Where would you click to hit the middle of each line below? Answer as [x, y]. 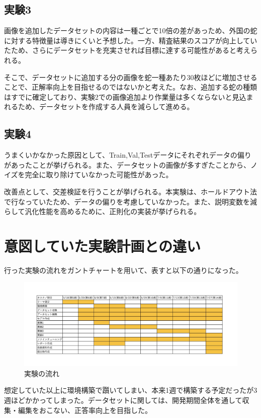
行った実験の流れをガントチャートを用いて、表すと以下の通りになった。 [123, 270]
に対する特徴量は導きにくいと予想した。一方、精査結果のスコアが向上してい [131, 40]
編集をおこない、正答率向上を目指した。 [85, 410]
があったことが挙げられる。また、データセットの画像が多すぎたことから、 [127, 164]
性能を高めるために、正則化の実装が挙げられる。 [120, 211]
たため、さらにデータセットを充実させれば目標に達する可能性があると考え [127, 50]
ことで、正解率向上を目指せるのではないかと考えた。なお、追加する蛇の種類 [131, 87]
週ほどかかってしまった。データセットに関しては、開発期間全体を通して [123, 400]
